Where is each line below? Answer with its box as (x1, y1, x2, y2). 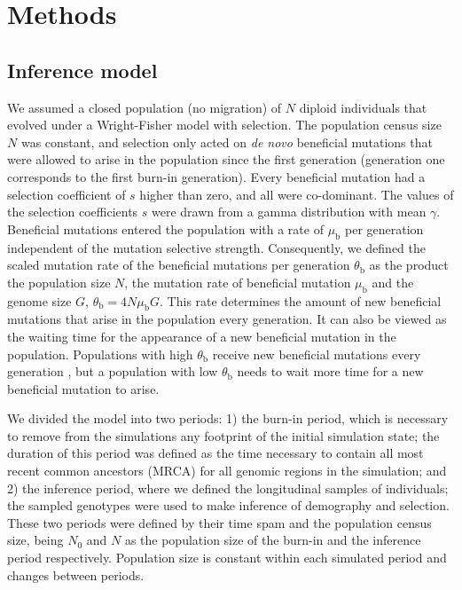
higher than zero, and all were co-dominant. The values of (139, 185, 454, 203)
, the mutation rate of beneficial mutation (124, 272, 351, 291)
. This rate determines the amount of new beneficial (160, 291, 442, 310)
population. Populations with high (7, 344, 193, 363)
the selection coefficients (7, 202, 138, 221)
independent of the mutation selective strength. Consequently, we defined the (7, 238, 426, 256)
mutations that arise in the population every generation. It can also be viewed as (7, 310, 447, 328)
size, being (7, 531, 64, 549)
